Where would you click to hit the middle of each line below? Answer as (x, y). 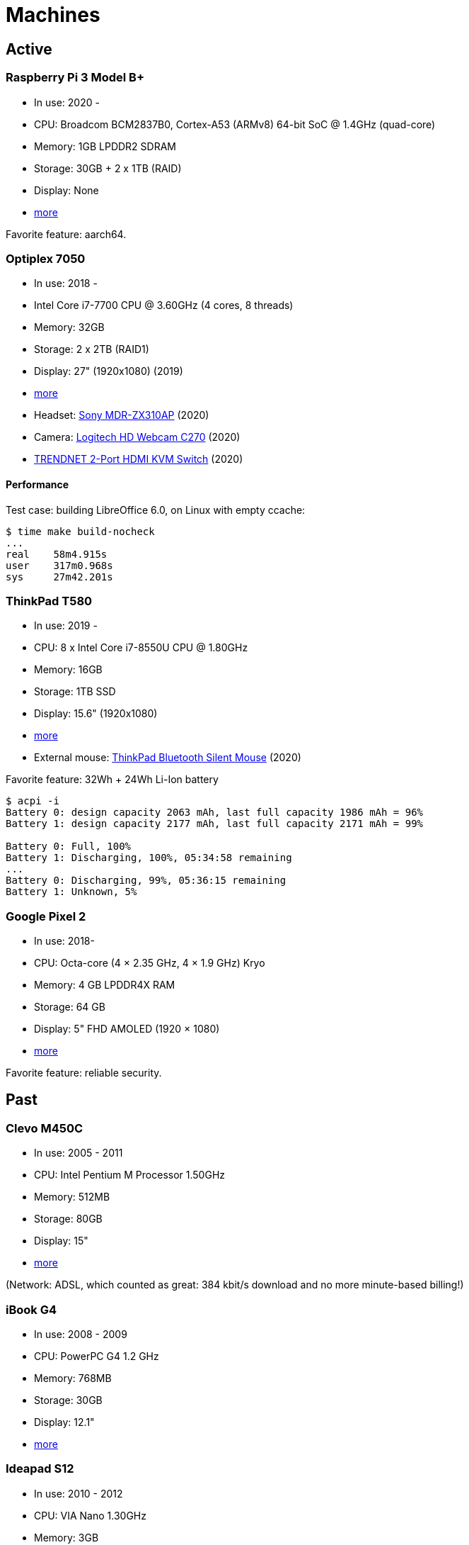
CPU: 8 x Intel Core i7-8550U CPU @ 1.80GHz (141, 648)
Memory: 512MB (72, 1197)
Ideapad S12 (40, 1469)
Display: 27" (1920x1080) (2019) (109, 371)
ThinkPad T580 (49, 601)
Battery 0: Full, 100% (69, 847)
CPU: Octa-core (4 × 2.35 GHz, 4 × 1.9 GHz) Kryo (150, 963)
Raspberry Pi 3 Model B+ (75, 78)
